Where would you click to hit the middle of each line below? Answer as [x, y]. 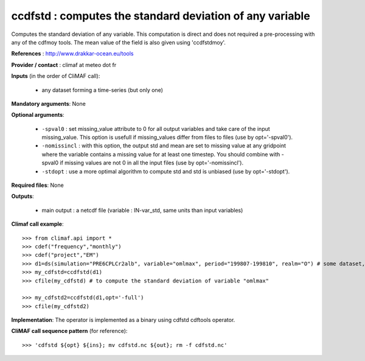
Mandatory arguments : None [49, 103]
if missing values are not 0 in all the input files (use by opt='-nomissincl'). [151, 163]
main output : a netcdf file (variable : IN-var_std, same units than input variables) [142, 210]
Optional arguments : [38, 115]
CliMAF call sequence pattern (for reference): [69, 331]
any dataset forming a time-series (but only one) [103, 90]
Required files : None [37, 185]
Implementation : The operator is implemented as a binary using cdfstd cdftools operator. [123, 320]
